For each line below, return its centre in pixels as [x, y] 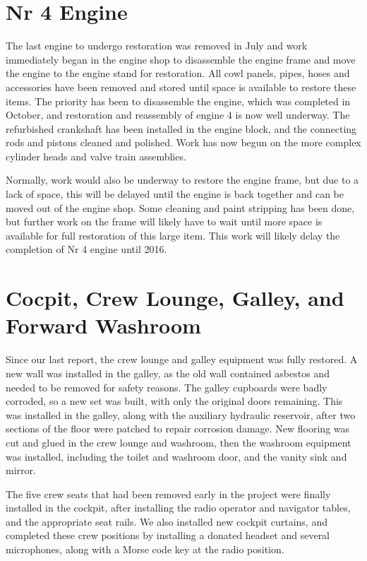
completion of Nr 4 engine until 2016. [86, 249]
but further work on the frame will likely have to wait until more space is [164, 222]
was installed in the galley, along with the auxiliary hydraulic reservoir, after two [181, 414]
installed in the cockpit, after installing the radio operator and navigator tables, [178, 508]
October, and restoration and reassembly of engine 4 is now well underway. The [178, 115]
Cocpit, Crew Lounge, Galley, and [175, 298]
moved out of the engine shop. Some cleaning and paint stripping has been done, [180, 207]
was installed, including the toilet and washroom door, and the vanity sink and [176, 456]
